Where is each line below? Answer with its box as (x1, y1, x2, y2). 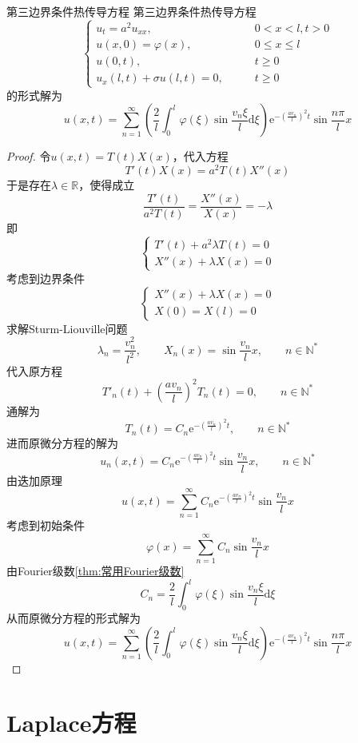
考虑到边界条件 (6, 269, 85, 286)
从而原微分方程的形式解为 (6, 609, 141, 626)
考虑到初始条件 (6, 517, 85, 534)
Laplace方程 (6, 706, 137, 739)
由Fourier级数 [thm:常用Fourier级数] (6, 562, 185, 579)
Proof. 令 (6, 148, 51, 165)
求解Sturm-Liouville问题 (6, 320, 128, 336)
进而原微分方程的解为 (6, 435, 118, 451)
